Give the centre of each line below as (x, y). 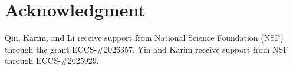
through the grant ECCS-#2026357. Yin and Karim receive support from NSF (147, 49)
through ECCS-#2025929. (52, 60)
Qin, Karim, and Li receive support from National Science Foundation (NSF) (144, 38)
